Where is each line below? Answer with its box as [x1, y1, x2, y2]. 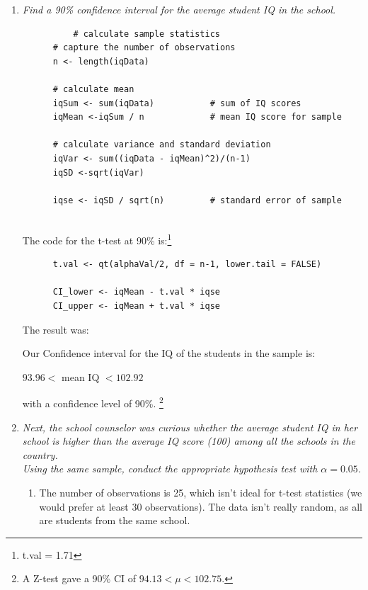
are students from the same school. [39, 513, 190, 528]
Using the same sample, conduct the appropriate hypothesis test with [22, 461, 318, 476]
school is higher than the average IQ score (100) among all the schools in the [22, 433, 355, 448]
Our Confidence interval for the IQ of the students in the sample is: [22, 346, 316, 361]
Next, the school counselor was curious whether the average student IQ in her [22, 419, 358, 434]
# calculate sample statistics [73, 28, 220, 39]
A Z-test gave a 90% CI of [22, 571, 137, 586]
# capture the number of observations [52, 42, 236, 53]
